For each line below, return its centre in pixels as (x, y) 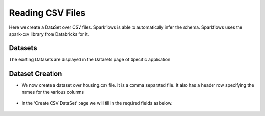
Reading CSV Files (47, 13)
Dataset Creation (36, 73)
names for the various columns (53, 92)
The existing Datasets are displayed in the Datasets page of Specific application (90, 59)
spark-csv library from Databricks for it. (49, 34)
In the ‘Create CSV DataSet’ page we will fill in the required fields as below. (97, 103)
